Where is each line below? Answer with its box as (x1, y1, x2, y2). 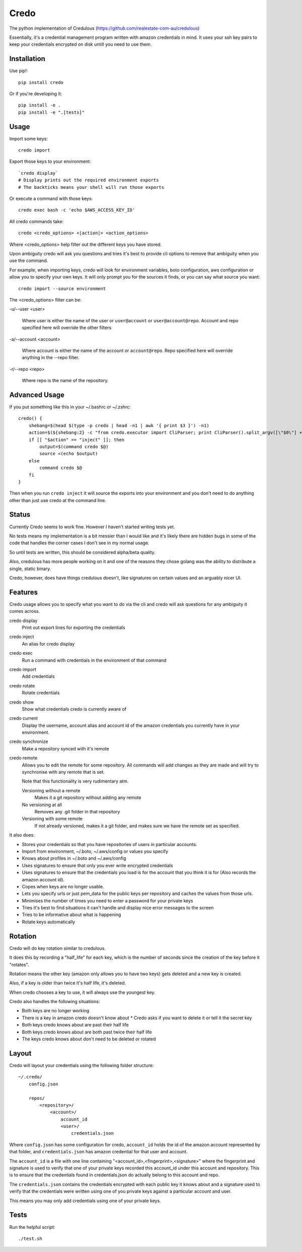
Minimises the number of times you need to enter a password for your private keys (22, 897, 193, 903)
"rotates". (9, 961, 29, 967)
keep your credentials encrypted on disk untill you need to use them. (9, 41, 152, 47)
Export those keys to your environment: (9, 159, 91, 165)
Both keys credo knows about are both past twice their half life (22, 1029, 152, 1035)
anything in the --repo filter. (22, 355, 80, 361)
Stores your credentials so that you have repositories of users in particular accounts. (22, 841, 197, 847)
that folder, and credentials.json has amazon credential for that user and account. (9, 1149, 188, 1155)
